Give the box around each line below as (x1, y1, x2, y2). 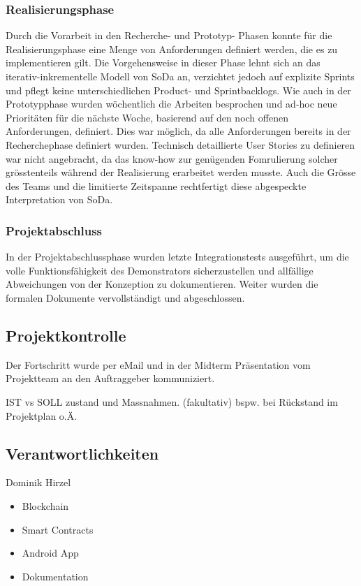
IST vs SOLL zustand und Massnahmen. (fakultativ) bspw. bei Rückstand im (6, 394, 338, 409)
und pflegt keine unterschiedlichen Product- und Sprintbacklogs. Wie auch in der (6, 82, 351, 97)
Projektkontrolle (6, 324, 126, 346)
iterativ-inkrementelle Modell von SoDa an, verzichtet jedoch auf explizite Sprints (6, 69, 355, 83)
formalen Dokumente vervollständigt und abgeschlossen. (6, 290, 245, 305)
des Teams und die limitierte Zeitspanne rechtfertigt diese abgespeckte (6, 178, 307, 193)
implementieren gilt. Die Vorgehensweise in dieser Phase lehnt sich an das (6, 55, 321, 70)
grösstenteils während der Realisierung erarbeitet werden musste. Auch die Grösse (6, 165, 356, 180)
